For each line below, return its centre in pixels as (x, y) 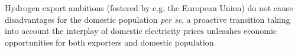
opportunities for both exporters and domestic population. (111, 42)
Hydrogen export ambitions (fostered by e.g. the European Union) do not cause (149, 8)
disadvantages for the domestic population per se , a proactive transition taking (148, 19)
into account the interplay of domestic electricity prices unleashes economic (141, 31)
